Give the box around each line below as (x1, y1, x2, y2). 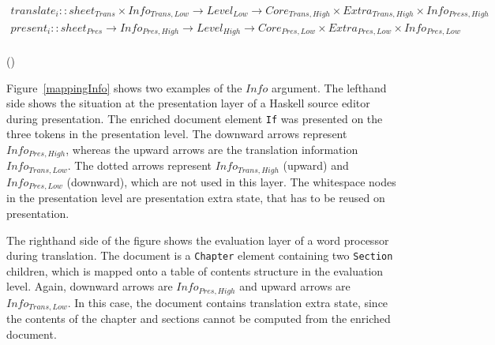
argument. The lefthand (271, 79, 387, 96)
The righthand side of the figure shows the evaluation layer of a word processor (6, 231, 389, 248)
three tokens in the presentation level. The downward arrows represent (6, 126, 347, 142)
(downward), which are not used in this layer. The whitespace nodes (66, 173, 396, 189)
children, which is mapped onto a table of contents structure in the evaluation (6, 262, 384, 279)
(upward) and (283, 157, 349, 174)
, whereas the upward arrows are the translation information (66, 141, 358, 158)
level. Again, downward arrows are (6, 278, 173, 294)
